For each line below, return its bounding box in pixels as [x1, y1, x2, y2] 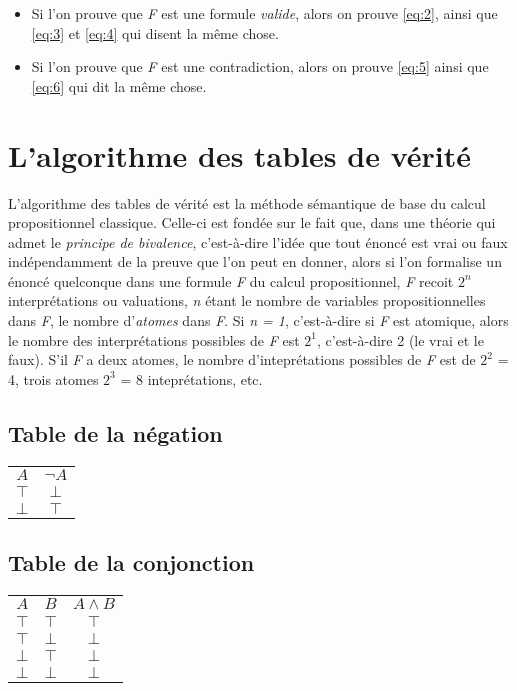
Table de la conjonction [8, 547, 255, 578]
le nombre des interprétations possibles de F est [8, 329, 300, 350]
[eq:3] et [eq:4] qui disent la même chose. [31, 22, 279, 43]
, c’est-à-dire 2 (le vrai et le [317, 329, 484, 350]
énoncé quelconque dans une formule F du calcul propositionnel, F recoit [8, 270, 454, 291]
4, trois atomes [8, 368, 99, 389]
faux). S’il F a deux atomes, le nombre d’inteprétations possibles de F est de [8, 349, 476, 370]
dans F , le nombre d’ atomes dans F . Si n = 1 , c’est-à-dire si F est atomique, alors [8, 310, 509, 331]
